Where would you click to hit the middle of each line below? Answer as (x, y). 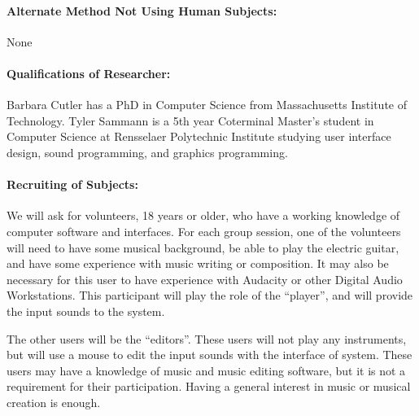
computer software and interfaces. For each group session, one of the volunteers (204, 231)
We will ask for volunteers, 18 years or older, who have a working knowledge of (203, 215)
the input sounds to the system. (86, 311)
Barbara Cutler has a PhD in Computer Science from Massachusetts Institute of (207, 105)
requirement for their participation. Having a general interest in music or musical (209, 386)
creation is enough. (54, 402)
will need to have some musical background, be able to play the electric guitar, (203, 247)
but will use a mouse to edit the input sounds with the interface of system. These (209, 355)
